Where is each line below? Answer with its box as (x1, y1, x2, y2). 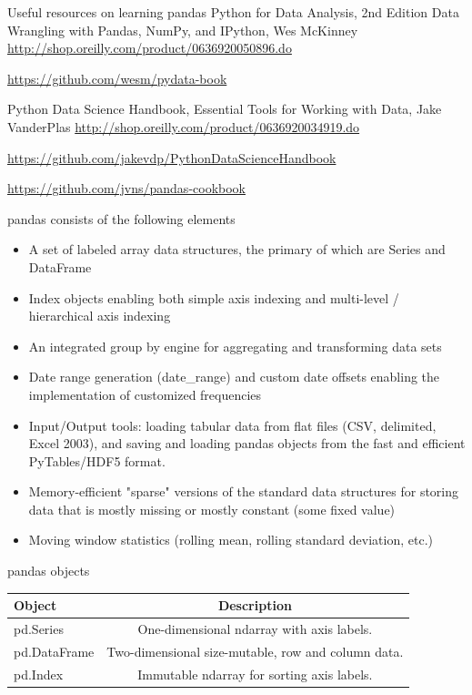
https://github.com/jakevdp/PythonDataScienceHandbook (7, 148, 336, 167)
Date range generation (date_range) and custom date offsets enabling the (28, 367, 440, 386)
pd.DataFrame (14, 641, 95, 660)
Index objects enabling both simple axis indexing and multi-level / (28, 288, 399, 307)
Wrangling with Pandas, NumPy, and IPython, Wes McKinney (7, 20, 358, 39)
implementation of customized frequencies (28, 384, 262, 404)
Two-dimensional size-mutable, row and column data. (106, 641, 404, 660)
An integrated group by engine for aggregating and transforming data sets (28, 336, 442, 355)
